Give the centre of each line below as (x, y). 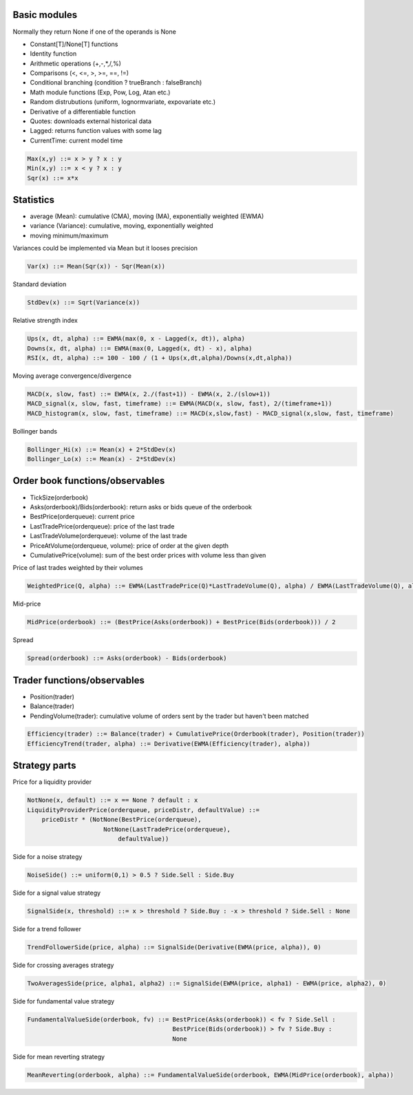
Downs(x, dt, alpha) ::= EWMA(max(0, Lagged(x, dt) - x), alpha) (140, 348)
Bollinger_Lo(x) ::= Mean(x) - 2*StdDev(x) (102, 459)
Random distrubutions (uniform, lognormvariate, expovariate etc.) (123, 102)
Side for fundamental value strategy (64, 1001)
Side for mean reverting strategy (59, 1056)
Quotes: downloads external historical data (91, 121)
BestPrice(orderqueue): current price (83, 517)
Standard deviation (40, 284)
